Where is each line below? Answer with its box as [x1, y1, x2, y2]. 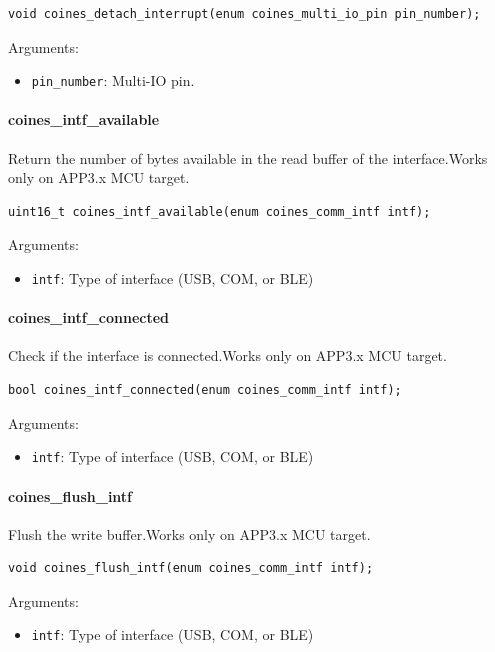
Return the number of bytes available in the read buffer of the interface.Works [8, 147, 488, 168]
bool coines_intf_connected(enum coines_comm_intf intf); [8, 383, 402, 398]
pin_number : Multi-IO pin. [31, 70, 195, 91]
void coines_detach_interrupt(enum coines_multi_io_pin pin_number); [8, 7, 481, 21]
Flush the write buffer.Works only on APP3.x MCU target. [8, 523, 371, 544]
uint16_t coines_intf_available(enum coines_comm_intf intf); [8, 204, 431, 219]
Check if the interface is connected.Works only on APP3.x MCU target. [8, 345, 447, 366]
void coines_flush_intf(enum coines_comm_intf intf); [8, 561, 374, 576]
